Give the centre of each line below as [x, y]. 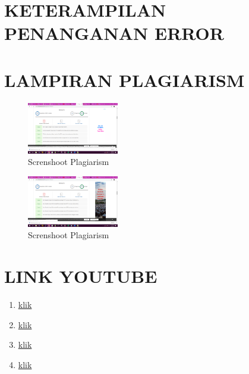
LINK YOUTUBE [81, 276]
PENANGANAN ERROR [114, 33]
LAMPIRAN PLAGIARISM [124, 80]
